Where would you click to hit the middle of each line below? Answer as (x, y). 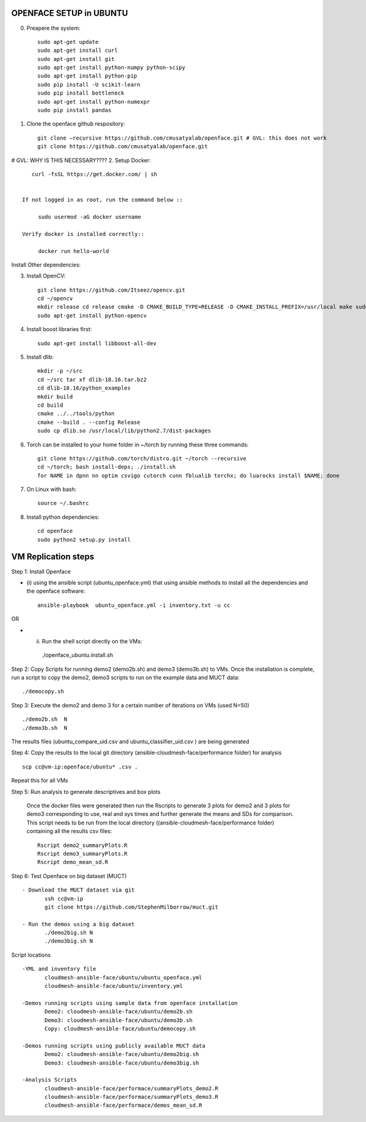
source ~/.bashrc (63, 503)
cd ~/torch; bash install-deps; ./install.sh (107, 467)
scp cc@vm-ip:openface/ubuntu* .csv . (80, 766)
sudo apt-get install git (76, 59)
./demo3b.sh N (45, 728)
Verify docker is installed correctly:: (83, 234)
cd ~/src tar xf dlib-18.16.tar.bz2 (92, 379)
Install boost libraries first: (59, 329)
